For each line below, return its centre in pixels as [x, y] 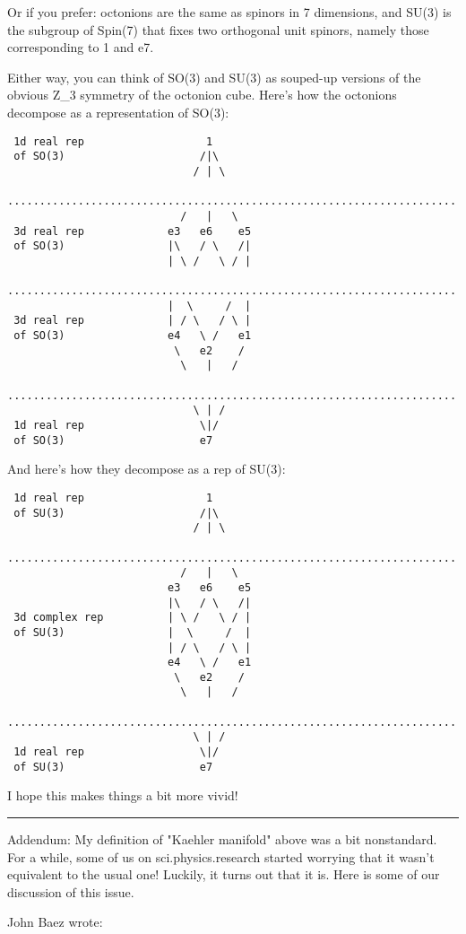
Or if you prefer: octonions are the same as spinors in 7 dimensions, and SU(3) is [229, 12]
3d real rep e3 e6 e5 [133, 231]
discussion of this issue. [71, 891]
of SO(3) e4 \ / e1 [133, 336]
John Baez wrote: [55, 922]
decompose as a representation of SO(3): [118, 112]
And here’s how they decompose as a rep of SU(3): [147, 469]
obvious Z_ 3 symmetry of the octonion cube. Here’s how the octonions [202, 95]
